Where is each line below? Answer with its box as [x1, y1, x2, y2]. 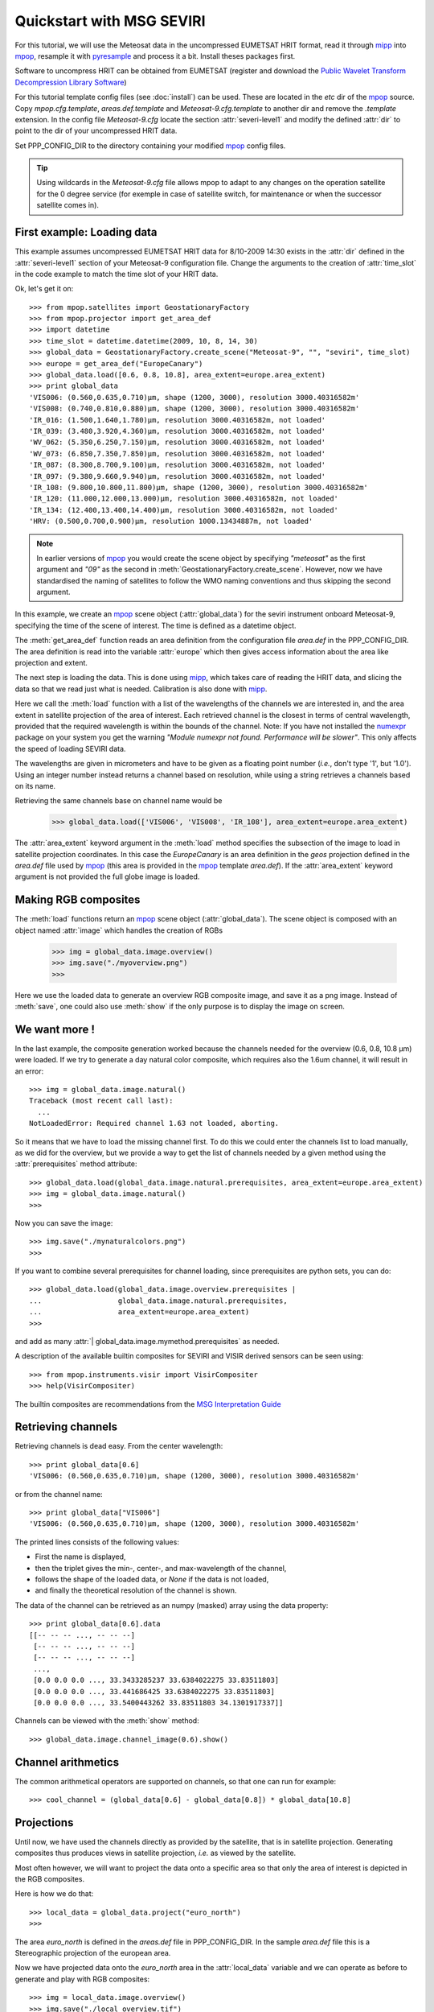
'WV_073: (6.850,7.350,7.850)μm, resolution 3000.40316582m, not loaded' [29, 449, 326, 458]
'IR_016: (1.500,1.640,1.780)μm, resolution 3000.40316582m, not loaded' [29, 415, 326, 424]
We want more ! [14, 1022, 96, 1036]
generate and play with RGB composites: [14, 1974, 150, 1984]
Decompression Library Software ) [14, 77, 128, 87]
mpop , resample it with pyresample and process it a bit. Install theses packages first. [14, 51, 296, 60]
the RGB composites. [14, 1874, 84, 1884]
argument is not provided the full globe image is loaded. [14, 872, 200, 881]
